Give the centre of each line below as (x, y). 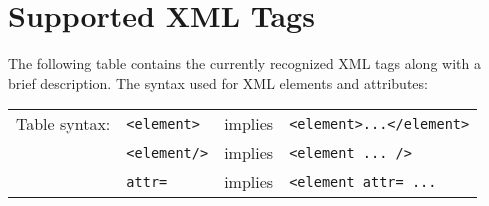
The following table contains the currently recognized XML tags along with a (244, 63)
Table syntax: (63, 124)
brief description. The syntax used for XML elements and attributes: (218, 82)
